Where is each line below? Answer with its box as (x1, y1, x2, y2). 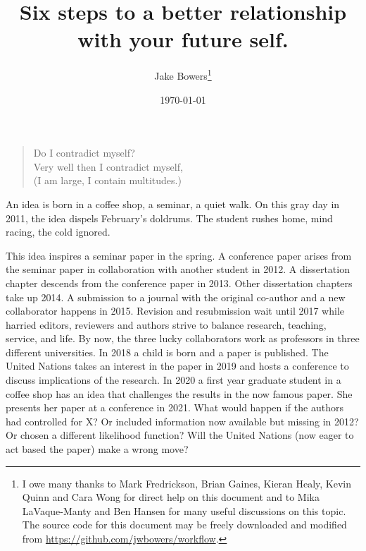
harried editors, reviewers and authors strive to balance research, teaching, (6, 317, 327, 332)
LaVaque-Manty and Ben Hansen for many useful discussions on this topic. (22, 503, 346, 518)
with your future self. (77, 25, 289, 54)
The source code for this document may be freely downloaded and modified (22, 517, 347, 532)
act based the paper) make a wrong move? (6, 442, 189, 456)
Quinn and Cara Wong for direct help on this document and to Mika (22, 490, 320, 504)
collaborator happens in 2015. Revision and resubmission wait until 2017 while (6, 303, 345, 318)
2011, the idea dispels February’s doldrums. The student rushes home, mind (6, 210, 333, 225)
